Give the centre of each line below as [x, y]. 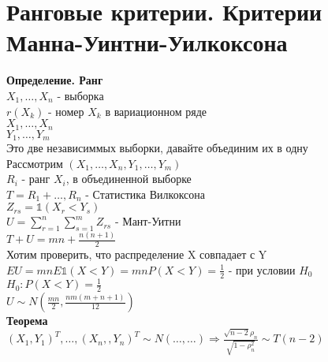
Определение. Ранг [55, 80]
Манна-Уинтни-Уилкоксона [147, 42]
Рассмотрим [35, 163]
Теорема [27, 321]
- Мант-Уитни [148, 221]
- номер [66, 111]
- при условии [262, 269]
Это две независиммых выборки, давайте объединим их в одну [157, 147]
